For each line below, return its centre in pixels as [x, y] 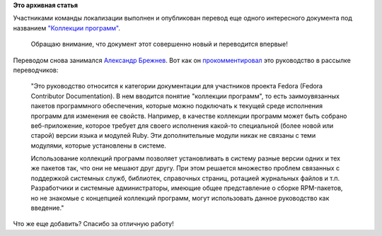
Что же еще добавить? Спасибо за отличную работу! [93, 224]
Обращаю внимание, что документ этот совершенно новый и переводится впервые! [159, 44]
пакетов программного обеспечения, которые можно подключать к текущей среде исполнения [177, 106]
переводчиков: [36, 70]
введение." [47, 208]
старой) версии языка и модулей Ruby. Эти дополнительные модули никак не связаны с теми [173, 136]
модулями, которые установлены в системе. [98, 146]
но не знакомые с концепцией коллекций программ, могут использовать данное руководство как [180, 198]
